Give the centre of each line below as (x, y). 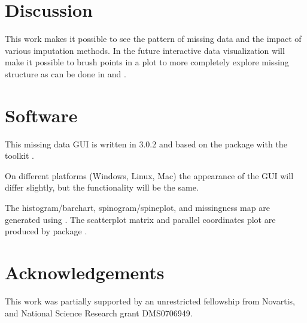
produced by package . (46, 231)
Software (41, 115)
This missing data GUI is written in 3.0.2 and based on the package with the (146, 144)
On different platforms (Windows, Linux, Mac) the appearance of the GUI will (149, 175)
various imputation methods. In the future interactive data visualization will (145, 50)
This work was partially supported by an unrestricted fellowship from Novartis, (150, 301)
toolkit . (20, 156)
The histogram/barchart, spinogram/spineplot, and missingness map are (137, 207)
